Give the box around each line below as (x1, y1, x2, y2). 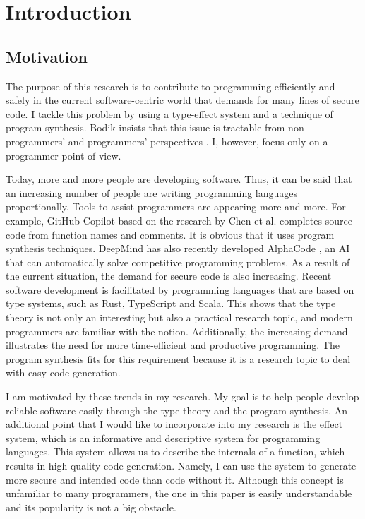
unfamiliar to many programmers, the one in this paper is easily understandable (6, 486, 352, 501)
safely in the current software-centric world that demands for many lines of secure (6, 93, 359, 107)
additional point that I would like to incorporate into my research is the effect (6, 417, 343, 431)
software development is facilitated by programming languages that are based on (6, 282, 354, 297)
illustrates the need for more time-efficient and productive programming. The (6, 338, 340, 352)
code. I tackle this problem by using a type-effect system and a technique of (6, 106, 333, 121)
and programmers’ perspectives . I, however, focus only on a (68, 133, 328, 148)
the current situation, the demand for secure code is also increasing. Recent (6, 268, 332, 283)
